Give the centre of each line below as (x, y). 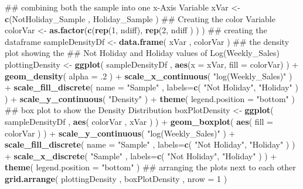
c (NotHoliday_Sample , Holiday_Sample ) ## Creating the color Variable (140, 18)
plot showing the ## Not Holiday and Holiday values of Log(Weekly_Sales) (142, 53)
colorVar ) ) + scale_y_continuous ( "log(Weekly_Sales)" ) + (120, 133)
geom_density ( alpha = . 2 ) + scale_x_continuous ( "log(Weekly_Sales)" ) (149, 76)
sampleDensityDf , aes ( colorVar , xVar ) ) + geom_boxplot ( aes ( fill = (139, 121)
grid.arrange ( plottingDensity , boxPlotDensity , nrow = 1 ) (116, 178)
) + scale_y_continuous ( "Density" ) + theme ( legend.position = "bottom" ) (150, 98)
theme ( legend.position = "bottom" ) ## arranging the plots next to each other (150, 167)
